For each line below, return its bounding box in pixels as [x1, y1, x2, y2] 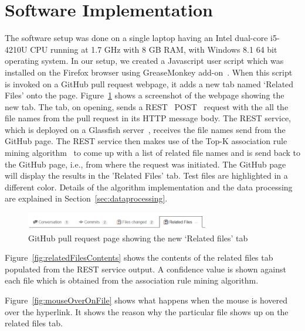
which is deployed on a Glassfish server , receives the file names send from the [5, 123, 286, 135]
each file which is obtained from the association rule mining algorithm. [5, 274, 259, 286]
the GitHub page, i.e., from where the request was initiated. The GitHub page [5, 158, 286, 170]
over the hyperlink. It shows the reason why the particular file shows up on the [5, 305, 289, 318]
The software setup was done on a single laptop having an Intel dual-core [5, 32, 268, 44]
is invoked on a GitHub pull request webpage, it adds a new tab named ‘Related [5, 77, 294, 90]
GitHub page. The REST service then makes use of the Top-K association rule [5, 135, 287, 147]
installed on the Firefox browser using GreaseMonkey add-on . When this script [5, 66, 293, 78]
